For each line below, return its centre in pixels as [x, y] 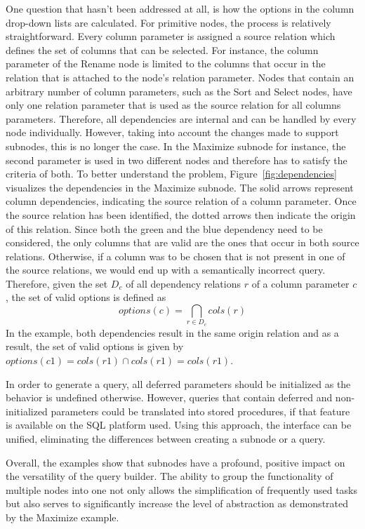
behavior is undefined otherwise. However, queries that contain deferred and [169, 397]
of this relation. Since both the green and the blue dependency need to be [164, 228]
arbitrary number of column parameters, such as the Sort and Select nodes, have [179, 91]
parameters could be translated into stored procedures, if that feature [200, 411]
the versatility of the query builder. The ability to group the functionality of [170, 476]
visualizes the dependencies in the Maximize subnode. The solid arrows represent [180, 187]
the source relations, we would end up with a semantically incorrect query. [166, 270]
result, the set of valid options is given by [95, 346]
